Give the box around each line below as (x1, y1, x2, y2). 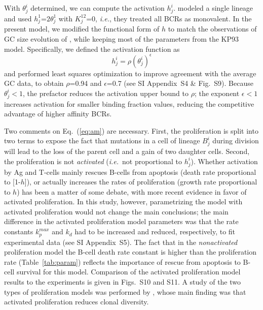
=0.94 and (69, 78, 102, 88)
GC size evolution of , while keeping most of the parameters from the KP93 (4, 34, 239, 44)
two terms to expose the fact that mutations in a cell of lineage (4, 135, 200, 146)
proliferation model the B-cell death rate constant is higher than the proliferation (4, 246, 257, 257)
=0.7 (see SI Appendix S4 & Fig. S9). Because (106, 78, 253, 88)
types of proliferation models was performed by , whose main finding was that (4, 286, 246, 297)
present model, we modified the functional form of (4, 23, 160, 34)
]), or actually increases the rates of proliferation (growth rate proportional (24, 176, 257, 187)
